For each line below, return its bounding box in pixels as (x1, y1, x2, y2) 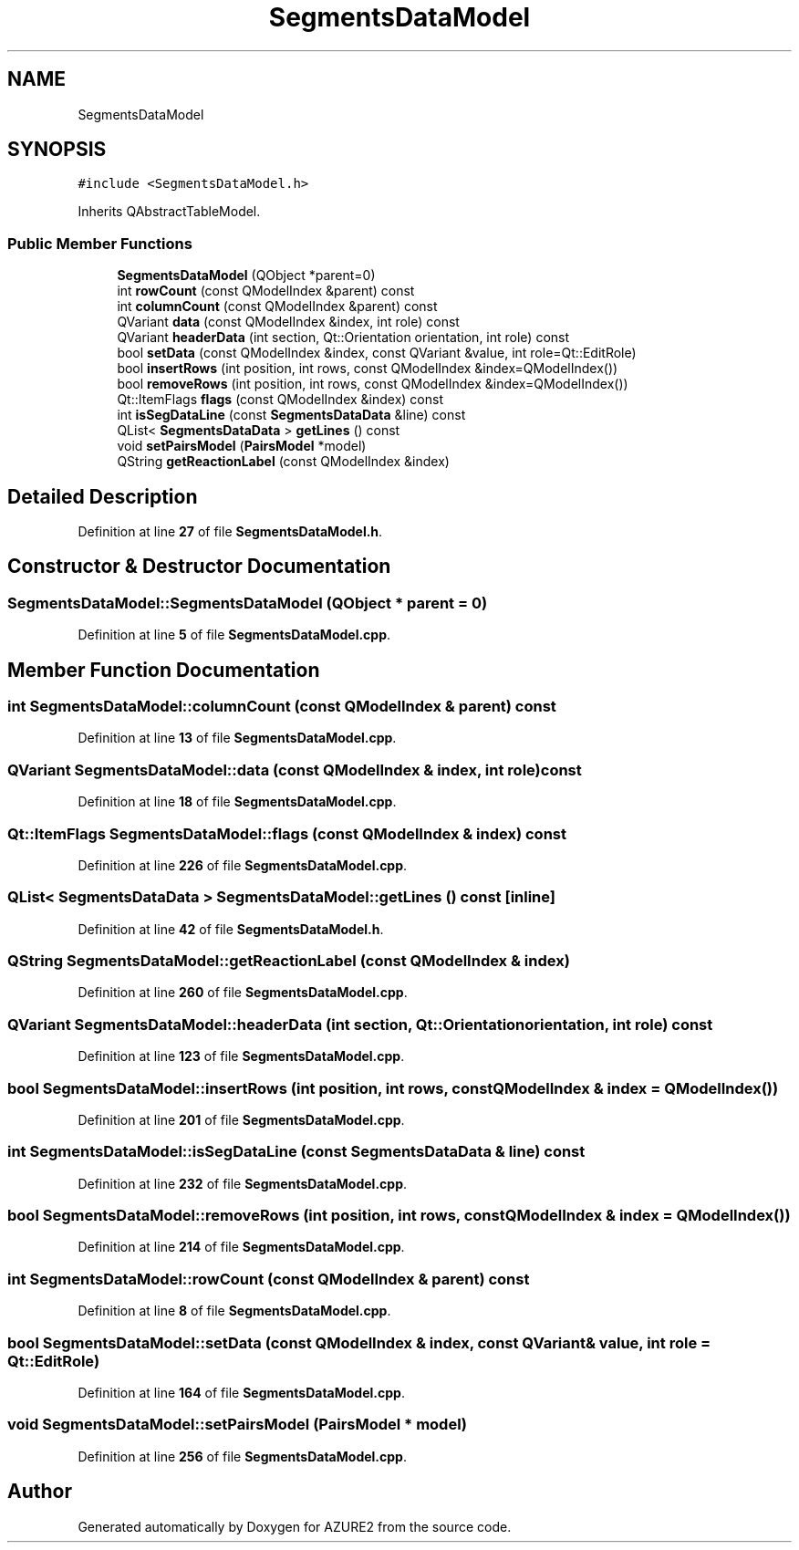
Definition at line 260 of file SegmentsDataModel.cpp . (78, 984, 408, 1001)
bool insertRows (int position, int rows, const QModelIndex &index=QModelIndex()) (117, 360, 618, 377)
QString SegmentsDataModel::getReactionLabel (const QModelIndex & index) (7, 952, 570, 971)
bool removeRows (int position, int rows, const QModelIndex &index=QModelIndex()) (117, 376, 628, 392)
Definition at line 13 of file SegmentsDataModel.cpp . (78, 730, 397, 746)
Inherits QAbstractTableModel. (78, 203, 261, 220)
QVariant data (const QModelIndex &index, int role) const (117, 314, 460, 330)
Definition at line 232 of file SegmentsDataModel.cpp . (78, 1175, 408, 1191)
